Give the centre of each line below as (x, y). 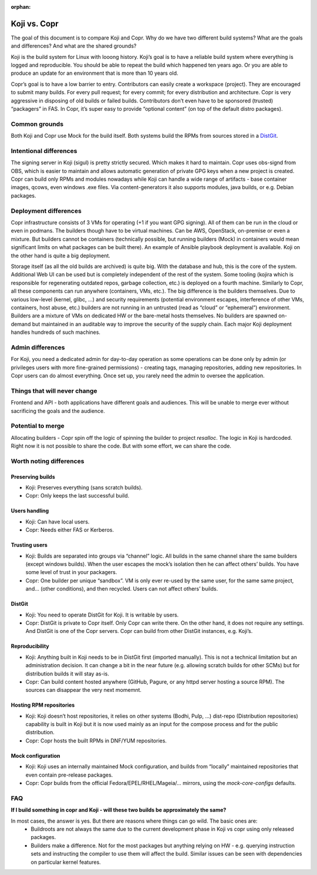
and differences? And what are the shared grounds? (74, 46)
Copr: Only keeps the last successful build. (77, 496)
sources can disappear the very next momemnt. (84, 690)
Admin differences (38, 347)
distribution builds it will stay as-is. (68, 674)
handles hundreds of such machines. (56, 332)
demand (21, 324)
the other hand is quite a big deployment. (61, 256)
